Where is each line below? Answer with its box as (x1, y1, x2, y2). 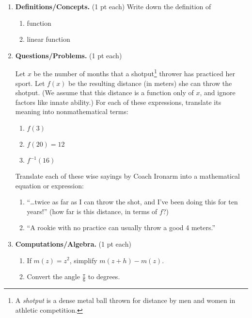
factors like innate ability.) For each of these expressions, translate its (15, 97, 221, 107)
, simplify (69, 255, 97, 265)
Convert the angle (27, 271, 80, 282)
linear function (27, 34, 70, 44)
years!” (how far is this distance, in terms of (27, 206, 157, 216)
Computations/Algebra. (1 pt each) (15, 238, 131, 249)
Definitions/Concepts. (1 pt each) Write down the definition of (15, 1, 211, 11)
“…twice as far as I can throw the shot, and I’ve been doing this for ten (27, 197, 238, 207)
